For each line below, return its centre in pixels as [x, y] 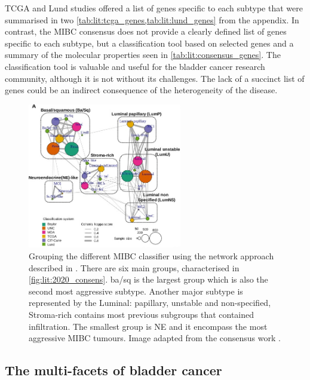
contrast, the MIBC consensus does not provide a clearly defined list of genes [146, 31]
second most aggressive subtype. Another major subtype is [136, 291]
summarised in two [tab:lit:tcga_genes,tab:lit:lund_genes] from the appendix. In [152, 19]
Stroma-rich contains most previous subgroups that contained [142, 314]
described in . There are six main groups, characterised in [134, 267]
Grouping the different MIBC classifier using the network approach [151, 256]
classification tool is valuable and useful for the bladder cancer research [135, 66]
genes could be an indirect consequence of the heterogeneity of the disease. [141, 90]
